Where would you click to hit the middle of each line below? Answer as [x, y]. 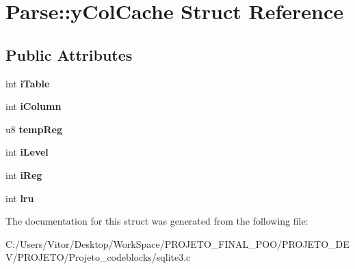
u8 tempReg [34, 129]
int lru [20, 198]
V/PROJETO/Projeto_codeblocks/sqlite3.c [98, 257]
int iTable [28, 83]
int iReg [24, 174]
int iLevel [27, 152]
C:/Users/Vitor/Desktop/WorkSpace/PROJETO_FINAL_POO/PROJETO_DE [177, 243]
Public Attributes [69, 54]
